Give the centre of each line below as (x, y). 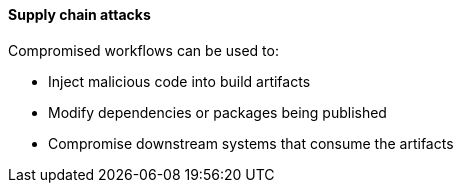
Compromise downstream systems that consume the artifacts (251, 143)
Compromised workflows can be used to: (143, 50)
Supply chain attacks (79, 14)
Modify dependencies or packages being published (217, 112)
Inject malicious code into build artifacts (179, 81)
